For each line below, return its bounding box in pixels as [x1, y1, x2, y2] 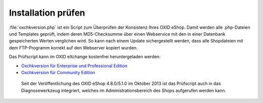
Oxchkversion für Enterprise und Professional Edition [21, 62, 128, 68]
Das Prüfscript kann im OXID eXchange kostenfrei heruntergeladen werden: [9, 54, 161, 60]
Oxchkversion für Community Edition [21, 69, 95, 75]
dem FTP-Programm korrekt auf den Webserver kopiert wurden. [9, 44, 138, 51]
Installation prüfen [9, 7, 85, 18]
